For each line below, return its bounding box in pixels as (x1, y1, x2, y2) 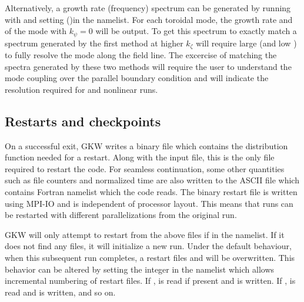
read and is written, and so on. (5, 286, 116, 298)
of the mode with (5, 25, 66, 37)
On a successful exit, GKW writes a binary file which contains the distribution (5, 139, 288, 152)
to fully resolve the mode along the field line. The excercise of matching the (5, 49, 277, 61)
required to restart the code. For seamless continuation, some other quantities (5, 162, 285, 175)
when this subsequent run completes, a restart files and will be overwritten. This (5, 251, 295, 264)
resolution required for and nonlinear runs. (5, 83, 158, 95)
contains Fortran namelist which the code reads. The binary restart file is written (5, 186, 298, 198)
